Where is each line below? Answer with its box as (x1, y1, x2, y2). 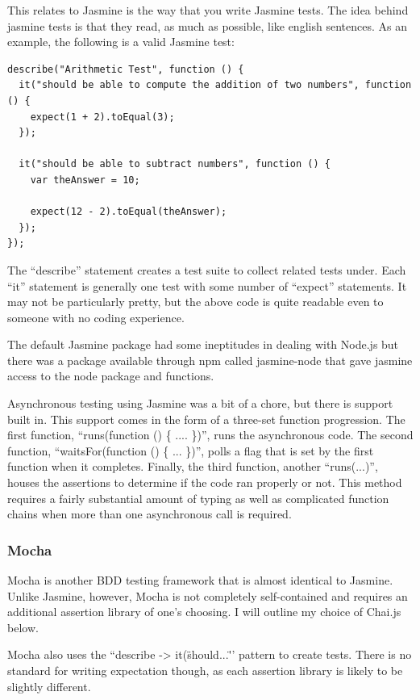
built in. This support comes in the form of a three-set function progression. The (7, 410, 405, 427)
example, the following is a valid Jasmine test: (7, 33, 235, 50)
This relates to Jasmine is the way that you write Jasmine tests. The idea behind (7, 2, 409, 18)
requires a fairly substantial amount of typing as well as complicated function (7, 489, 389, 506)
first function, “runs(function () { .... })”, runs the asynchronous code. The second (7, 426, 414, 443)
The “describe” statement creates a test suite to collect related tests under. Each (7, 261, 406, 278)
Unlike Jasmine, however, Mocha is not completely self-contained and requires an (7, 587, 408, 604)
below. (7, 618, 39, 635)
